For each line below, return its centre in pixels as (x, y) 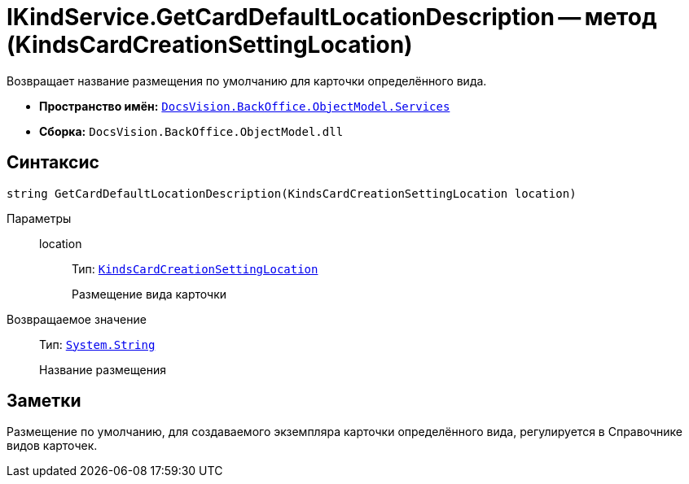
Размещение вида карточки (149, 294)
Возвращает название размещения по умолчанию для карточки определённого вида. (247, 81)
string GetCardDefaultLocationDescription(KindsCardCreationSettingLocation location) (292, 193)
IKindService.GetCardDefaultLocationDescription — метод (332, 17)
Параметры (39, 218)
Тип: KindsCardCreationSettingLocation (195, 268)
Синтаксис (53, 163)
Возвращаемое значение (77, 319)
